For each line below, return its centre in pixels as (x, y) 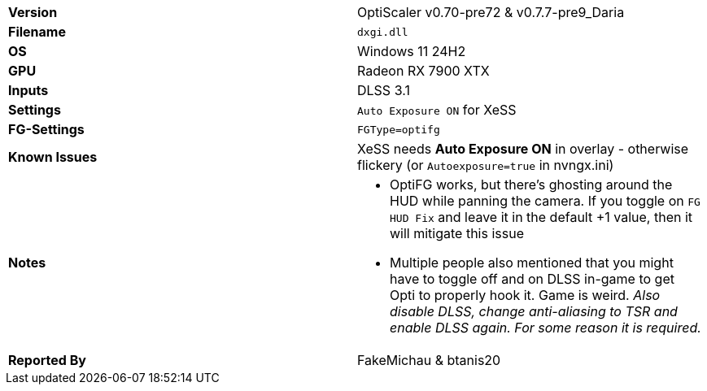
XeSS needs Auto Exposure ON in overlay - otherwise (523, 149)
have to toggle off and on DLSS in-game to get (532, 279)
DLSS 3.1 (384, 90)
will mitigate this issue (457, 233)
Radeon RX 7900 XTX (423, 71)
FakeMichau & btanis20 (429, 360)
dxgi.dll (383, 32)
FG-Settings (46, 129)
